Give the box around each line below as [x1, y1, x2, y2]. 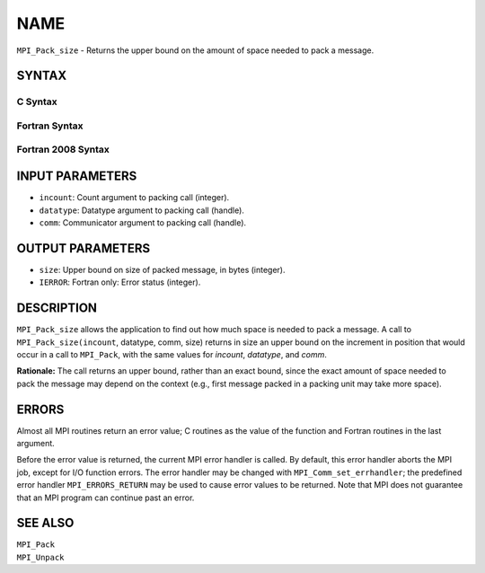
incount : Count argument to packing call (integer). [39, 192, 230, 203]
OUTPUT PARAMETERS [16, 241, 151, 256]
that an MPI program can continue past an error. [16, 492, 195, 503]
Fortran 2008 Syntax [16, 144, 110, 156]
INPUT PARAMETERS [16, 169, 137, 184]
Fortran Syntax [16, 119, 84, 132]
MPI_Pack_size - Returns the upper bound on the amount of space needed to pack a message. [16, 45, 375, 56]
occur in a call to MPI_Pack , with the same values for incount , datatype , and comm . [16, 348, 328, 359]
